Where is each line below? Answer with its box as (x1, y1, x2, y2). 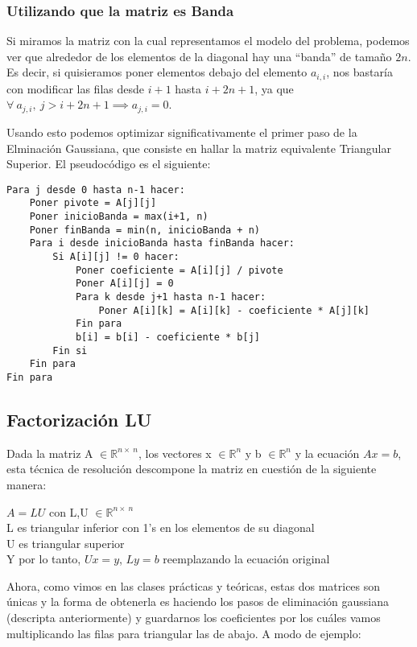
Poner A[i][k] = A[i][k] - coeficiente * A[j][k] (98, 304, 370, 316)
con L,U (48, 503, 89, 520)
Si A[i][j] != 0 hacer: (52, 250, 180, 262)
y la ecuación (295, 444, 360, 461)
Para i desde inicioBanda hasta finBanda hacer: (29, 237, 295, 249)
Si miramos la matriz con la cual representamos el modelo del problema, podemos (6, 32, 410, 49)
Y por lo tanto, (6, 550, 81, 567)
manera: (6, 476, 47, 492)
